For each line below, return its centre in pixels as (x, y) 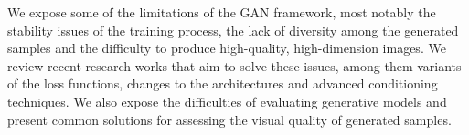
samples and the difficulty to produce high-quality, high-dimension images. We (227, 48)
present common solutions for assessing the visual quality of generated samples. (229, 119)
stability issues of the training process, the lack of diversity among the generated (233, 30)
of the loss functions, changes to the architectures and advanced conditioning (223, 83)
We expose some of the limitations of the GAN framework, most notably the (222, 12)
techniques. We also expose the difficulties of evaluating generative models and (227, 101)
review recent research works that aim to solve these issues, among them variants (234, 65)
